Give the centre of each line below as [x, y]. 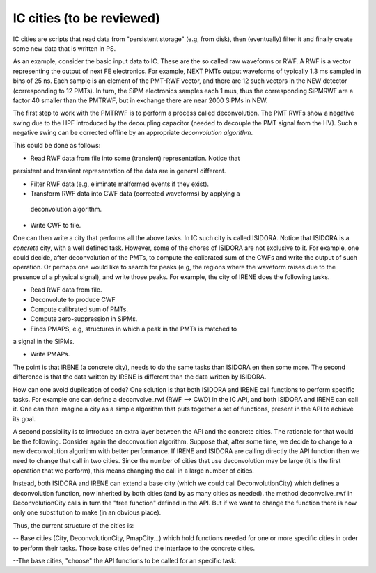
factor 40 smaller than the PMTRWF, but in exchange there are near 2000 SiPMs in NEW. [140, 100]
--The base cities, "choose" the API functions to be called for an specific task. [125, 560]
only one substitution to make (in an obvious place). [87, 512]
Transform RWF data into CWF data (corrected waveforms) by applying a [135, 194]
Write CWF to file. [56, 225]
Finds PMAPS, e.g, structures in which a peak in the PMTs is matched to [134, 329]
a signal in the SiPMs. [44, 342]
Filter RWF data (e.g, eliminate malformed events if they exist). [119, 184]
